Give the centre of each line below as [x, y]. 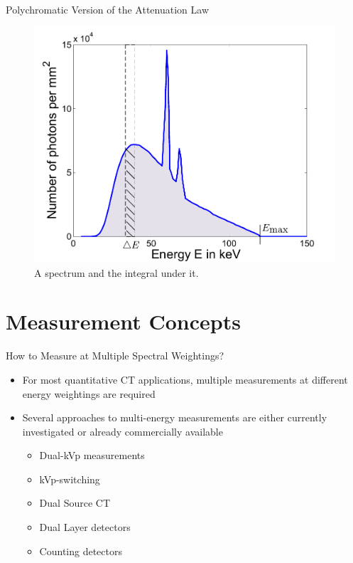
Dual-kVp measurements [92, 455]
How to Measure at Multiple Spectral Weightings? [115, 356]
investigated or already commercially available [123, 431]
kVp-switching [70, 479]
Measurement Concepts [123, 321]
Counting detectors [81, 551]
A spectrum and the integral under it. [116, 272]
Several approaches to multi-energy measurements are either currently [175, 417]
